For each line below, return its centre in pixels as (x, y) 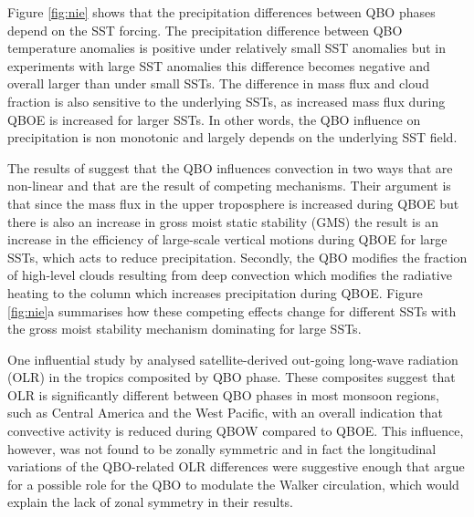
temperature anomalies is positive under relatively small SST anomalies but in (227, 48)
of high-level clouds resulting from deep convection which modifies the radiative (230, 275)
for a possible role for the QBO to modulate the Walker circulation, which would (233, 484)
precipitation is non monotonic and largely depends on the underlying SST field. (232, 137)
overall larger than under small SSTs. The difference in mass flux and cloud (218, 83)
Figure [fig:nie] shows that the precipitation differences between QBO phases (221, 12)
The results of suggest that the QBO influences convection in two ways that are (230, 167)
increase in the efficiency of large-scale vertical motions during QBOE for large (227, 239)
